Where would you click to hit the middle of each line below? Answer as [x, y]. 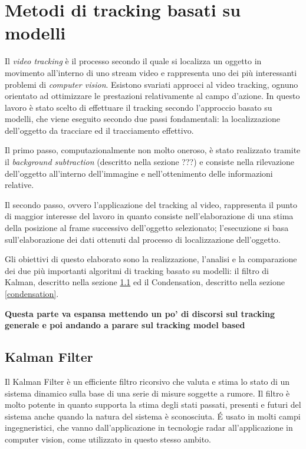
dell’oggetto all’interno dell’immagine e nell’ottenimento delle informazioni [139, 173]
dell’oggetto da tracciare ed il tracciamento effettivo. [99, 130]
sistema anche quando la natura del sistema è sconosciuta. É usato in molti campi [153, 416]
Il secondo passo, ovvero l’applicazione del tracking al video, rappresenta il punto [151, 204]
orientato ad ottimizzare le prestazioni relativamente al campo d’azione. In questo [152, 96]
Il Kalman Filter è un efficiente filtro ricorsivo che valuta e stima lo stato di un [147, 381]
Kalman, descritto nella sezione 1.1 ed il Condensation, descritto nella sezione [145, 282]
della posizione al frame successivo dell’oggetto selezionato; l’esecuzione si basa [147, 228]
